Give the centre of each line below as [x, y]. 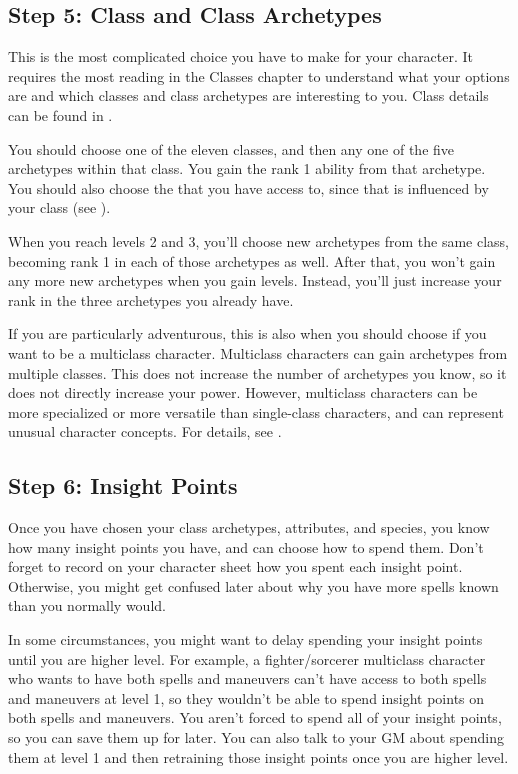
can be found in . [60, 114]
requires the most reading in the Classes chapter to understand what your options [259, 75]
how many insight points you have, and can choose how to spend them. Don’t [246, 546]
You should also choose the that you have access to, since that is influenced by [248, 187]
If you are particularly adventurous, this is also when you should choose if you [247, 333]
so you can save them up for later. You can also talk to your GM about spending [256, 737]
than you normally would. [87, 605]
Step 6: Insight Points [123, 485]
